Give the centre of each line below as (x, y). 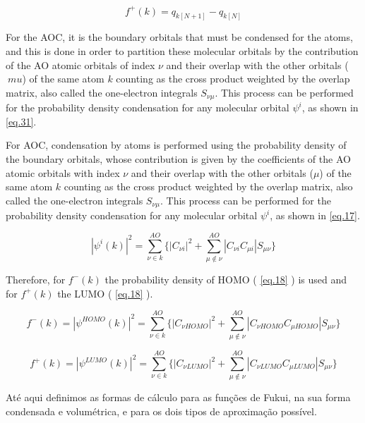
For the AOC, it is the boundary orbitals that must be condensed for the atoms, (179, 37)
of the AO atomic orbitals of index (80, 65)
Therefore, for (36, 279)
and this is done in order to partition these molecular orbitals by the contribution (182, 50)
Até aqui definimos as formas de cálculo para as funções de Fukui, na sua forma (178, 397)
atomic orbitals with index (63, 172)
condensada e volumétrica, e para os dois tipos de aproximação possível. (161, 411)
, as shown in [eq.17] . (315, 215)
